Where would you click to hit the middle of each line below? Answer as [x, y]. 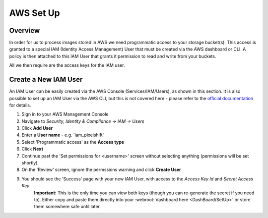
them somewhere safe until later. [67, 207]
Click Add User [37, 128]
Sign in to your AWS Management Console [65, 114]
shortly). [30, 163]
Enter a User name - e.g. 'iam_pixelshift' [63, 135]
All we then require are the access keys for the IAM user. [67, 65]
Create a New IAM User [46, 80]
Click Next [32, 149]
